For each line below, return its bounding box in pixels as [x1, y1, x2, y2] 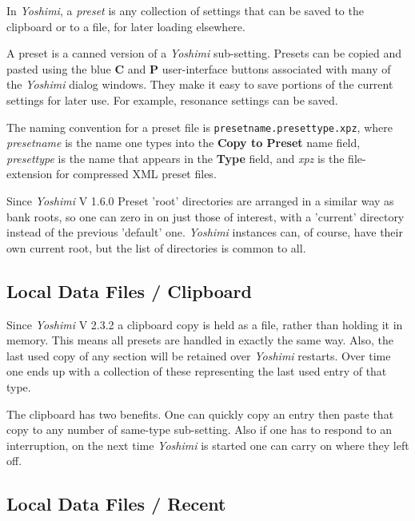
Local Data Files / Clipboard [6, 278, 252, 303]
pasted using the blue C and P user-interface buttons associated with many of [6, 60, 391, 77]
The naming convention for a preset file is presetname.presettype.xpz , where [6, 118, 393, 135]
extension [6, 165, 53, 182]
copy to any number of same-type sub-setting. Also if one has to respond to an [6, 421, 392, 438]
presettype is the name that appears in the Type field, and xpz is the [6, 149, 345, 166]
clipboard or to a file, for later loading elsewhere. [6, 18, 245, 34]
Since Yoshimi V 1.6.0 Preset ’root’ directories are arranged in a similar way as [6, 193, 394, 209]
